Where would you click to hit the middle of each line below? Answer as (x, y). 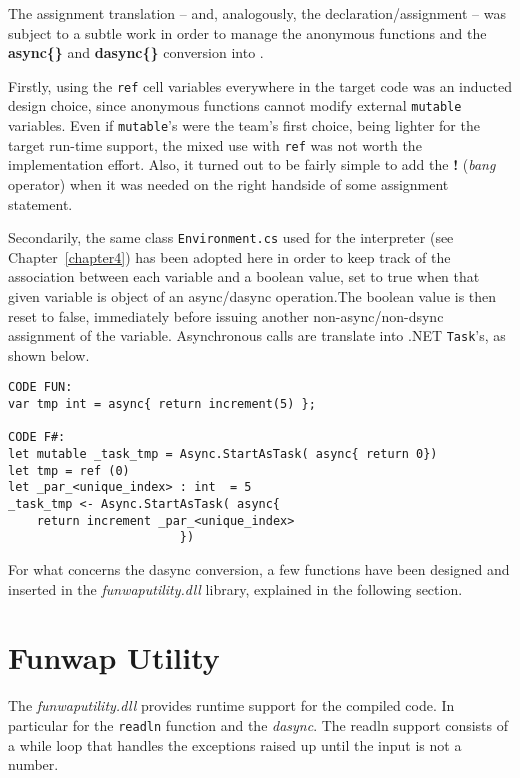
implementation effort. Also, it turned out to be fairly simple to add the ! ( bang (252, 164)
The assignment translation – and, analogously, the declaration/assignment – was (257, 13)
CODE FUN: (40, 387)
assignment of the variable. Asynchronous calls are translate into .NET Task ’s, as (257, 335)
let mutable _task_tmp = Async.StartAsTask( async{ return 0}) (223, 454)
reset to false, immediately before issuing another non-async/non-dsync (226, 315)
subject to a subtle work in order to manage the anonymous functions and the (247, 32)
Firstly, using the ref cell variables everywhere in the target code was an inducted (260, 85)
